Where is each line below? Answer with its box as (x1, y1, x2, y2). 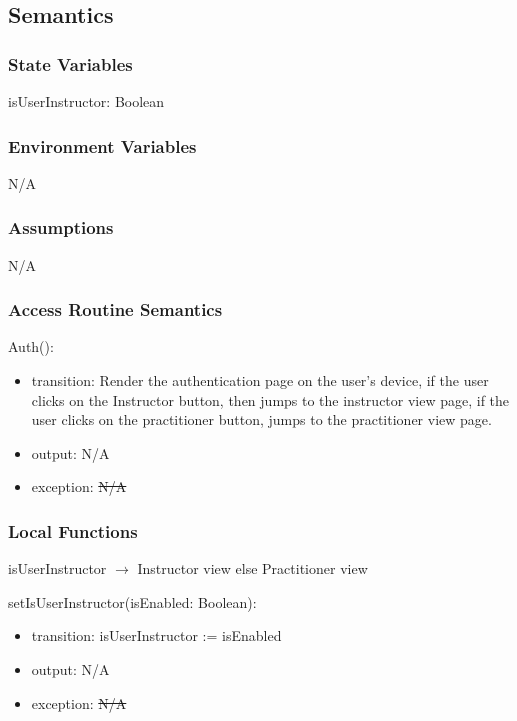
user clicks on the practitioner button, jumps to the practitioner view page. (31, 409, 492, 430)
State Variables (8, 51, 133, 76)
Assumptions (8, 215, 114, 240)
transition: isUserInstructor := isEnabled (31, 625, 282, 646)
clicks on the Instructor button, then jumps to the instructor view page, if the (31, 389, 510, 410)
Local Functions (8, 518, 138, 543)
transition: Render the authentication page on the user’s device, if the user (31, 370, 489, 391)
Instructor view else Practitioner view (137, 558, 368, 579)
